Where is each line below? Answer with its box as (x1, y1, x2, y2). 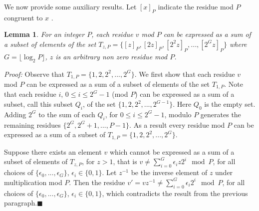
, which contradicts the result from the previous (102, 188, 248, 198)
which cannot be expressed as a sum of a (109, 146, 235, 157)
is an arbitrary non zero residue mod (55, 51, 168, 61)
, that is (113, 156, 137, 167)
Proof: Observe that (4, 68, 65, 79)
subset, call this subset (4, 99, 73, 109)
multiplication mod (4, 177, 62, 187)
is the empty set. (204, 99, 256, 109)
